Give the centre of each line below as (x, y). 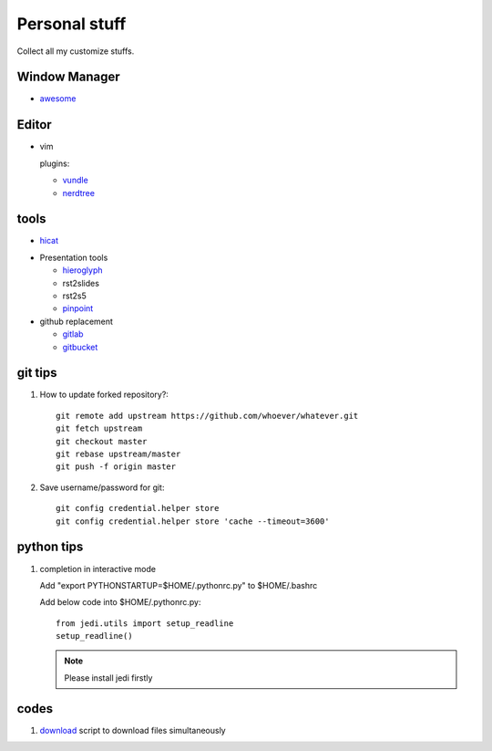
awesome (58, 99)
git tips (37, 373)
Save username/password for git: (102, 487)
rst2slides (81, 283)
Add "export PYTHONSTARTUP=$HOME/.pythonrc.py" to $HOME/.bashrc (179, 585)
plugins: (55, 163)
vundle (75, 180)
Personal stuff (72, 24)
